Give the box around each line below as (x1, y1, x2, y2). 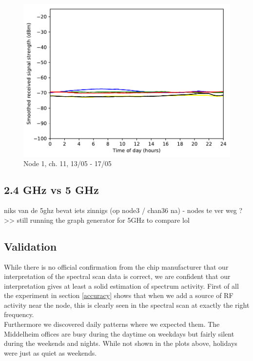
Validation (4, 238, 57, 254)
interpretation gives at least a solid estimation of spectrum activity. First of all (4, 280, 239, 291)
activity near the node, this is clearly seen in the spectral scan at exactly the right (4, 299, 250, 310)
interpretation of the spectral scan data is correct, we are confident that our (4, 271, 231, 281)
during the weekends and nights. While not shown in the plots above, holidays (4, 338, 237, 348)
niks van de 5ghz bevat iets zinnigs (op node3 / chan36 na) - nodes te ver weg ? (4, 205, 243, 215)
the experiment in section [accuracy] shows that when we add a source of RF (4, 290, 234, 300)
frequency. (4, 309, 34, 319)
